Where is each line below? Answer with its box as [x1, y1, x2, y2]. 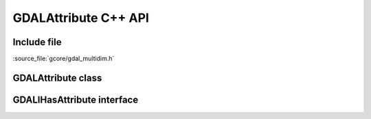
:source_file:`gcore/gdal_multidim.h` [12, 55, 115, 63]
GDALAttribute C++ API [12, 10, 149, 25]
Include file [12, 36, 62, 48]
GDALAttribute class [12, 72, 102, 83]
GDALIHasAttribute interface [12, 94, 139, 105]
